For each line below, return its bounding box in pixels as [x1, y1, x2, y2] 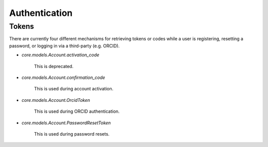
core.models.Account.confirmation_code [21, 74, 105, 80]
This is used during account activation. [34, 86, 114, 92]
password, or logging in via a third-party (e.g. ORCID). [9, 43, 120, 49]
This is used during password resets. [34, 131, 110, 137]
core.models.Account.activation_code [21, 52, 99, 58]
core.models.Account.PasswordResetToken [21, 120, 111, 126]
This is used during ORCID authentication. [34, 108, 120, 114]
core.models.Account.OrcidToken [21, 97, 90, 103]
